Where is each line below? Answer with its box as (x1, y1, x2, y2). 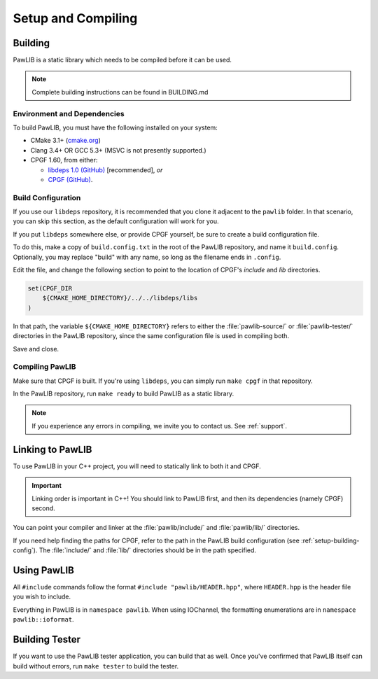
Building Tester (13, 633, 80, 645)
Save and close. (13, 344, 59, 353)
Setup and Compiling (13, 10, 138, 26)
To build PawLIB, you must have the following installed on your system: (13, 123, 218, 132)
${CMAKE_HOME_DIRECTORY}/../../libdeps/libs (42, 294, 198, 302)
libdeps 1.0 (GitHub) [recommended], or (48, 165, 163, 174)
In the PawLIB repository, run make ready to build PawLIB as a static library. (13, 389, 234, 398)
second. (31, 504, 55, 512)
